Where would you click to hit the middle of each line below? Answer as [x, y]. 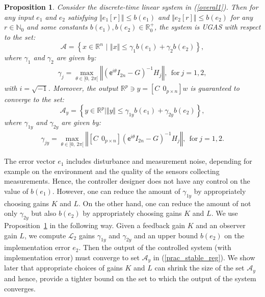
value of [16, 191]
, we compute [45, 235]
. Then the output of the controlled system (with [155, 247]
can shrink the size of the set [200, 268]
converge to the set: [34, 99]
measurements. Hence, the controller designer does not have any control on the [127, 181]
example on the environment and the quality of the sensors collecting [112, 171]
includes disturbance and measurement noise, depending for [159, 161]
